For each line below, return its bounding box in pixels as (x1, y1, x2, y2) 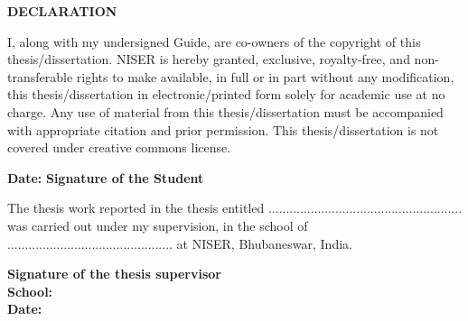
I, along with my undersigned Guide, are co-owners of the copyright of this (7, 32, 421, 50)
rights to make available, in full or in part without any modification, (76, 67, 454, 86)
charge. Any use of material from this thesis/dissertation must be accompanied (7, 102, 444, 121)
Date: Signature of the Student (7, 168, 204, 187)
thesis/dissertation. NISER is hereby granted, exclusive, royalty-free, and (7, 50, 410, 69)
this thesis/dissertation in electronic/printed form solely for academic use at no (7, 85, 445, 104)
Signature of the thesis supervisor (7, 264, 221, 283)
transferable (7, 67, 73, 86)
